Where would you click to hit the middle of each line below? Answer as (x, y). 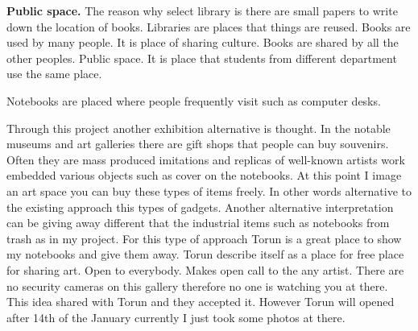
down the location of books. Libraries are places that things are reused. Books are (209, 26)
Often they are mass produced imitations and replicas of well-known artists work (206, 159)
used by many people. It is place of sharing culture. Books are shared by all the (203, 42)
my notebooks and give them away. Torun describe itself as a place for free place (205, 254)
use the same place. (54, 74)
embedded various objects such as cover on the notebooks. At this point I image (204, 175)
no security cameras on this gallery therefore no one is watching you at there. (197, 285)
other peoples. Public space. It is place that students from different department (202, 58)
